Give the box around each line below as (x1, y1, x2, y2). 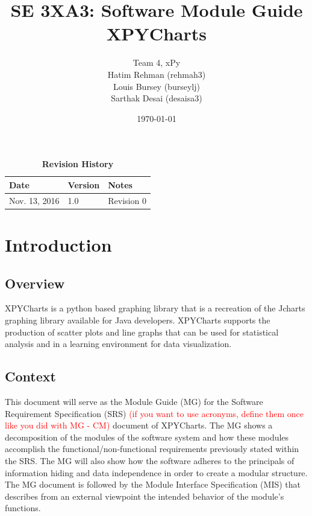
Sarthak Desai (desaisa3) (111, 92, 202, 104)
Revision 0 (108, 194, 146, 206)
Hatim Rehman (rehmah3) (107, 68, 206, 80)
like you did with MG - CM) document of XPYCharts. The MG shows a (5, 419, 273, 432)
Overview (5, 273, 65, 292)
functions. (5, 502, 41, 514)
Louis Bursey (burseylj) (113, 80, 200, 92)
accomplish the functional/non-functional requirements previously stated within (5, 442, 299, 455)
